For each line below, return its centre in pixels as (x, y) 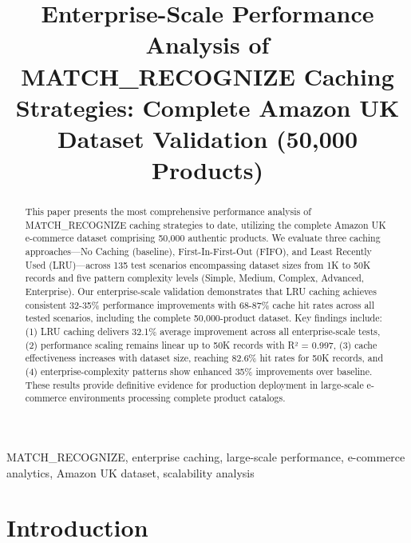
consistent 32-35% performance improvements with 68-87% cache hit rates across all (200, 304)
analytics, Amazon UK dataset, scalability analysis (130, 472)
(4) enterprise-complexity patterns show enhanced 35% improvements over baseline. (199, 371)
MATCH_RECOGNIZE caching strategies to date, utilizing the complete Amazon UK (205, 224)
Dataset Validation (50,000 (207, 138)
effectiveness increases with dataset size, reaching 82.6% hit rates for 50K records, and (204, 358)
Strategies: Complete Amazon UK (207, 107)
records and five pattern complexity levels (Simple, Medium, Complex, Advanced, (195, 278)
